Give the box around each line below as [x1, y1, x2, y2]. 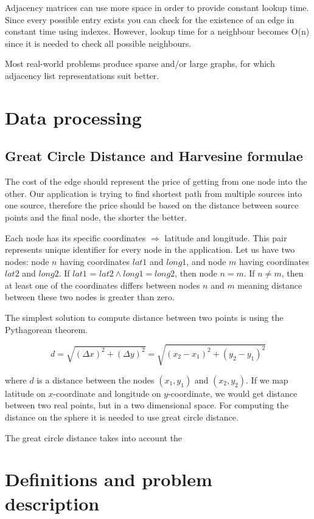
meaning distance [237, 278, 302, 291]
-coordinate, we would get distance [168, 387, 298, 399]
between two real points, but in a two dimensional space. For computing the [5, 399, 288, 411]
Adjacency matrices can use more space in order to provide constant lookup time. [5, 1, 309, 13]
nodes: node [5, 255, 49, 267]
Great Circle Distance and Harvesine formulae [5, 146, 303, 165]
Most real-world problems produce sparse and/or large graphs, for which [5, 57, 275, 70]
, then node [175, 267, 217, 280]
